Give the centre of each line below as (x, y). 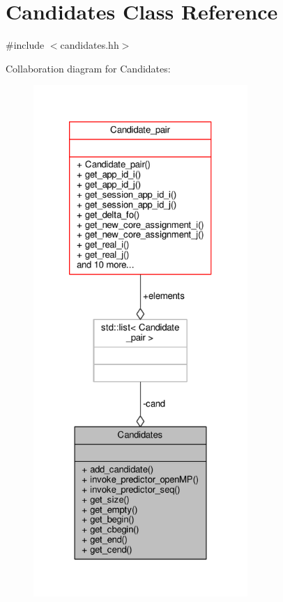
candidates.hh (90, 45)
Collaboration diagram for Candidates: (88, 68)
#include (25, 45)
